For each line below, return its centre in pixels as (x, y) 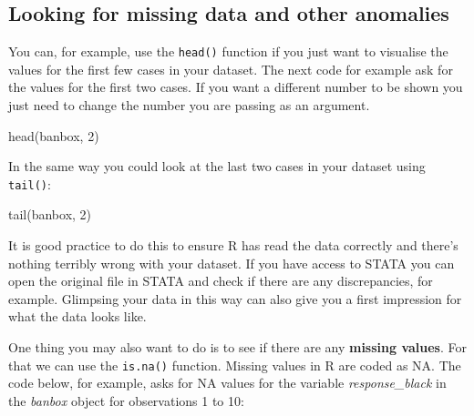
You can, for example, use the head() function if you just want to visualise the (228, 51)
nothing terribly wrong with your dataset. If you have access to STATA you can (232, 263)
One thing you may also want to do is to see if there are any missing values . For (238, 347)
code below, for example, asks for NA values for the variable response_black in (227, 383)
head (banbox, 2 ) (54, 135)
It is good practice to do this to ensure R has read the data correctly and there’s (233, 245)
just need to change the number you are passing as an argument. (189, 105)
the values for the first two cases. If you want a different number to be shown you (236, 87)
